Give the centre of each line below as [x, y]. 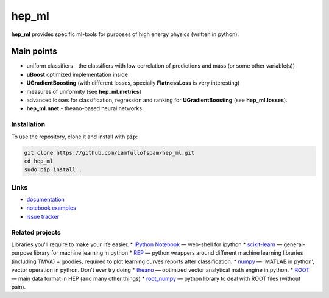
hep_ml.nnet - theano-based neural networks [84, 108]
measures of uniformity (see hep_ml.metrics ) [84, 91]
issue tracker [43, 216]
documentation [46, 200]
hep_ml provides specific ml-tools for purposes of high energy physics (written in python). [125, 34]
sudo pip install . [53, 170]
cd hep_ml [39, 161]
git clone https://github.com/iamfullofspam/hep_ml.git [109, 153]
